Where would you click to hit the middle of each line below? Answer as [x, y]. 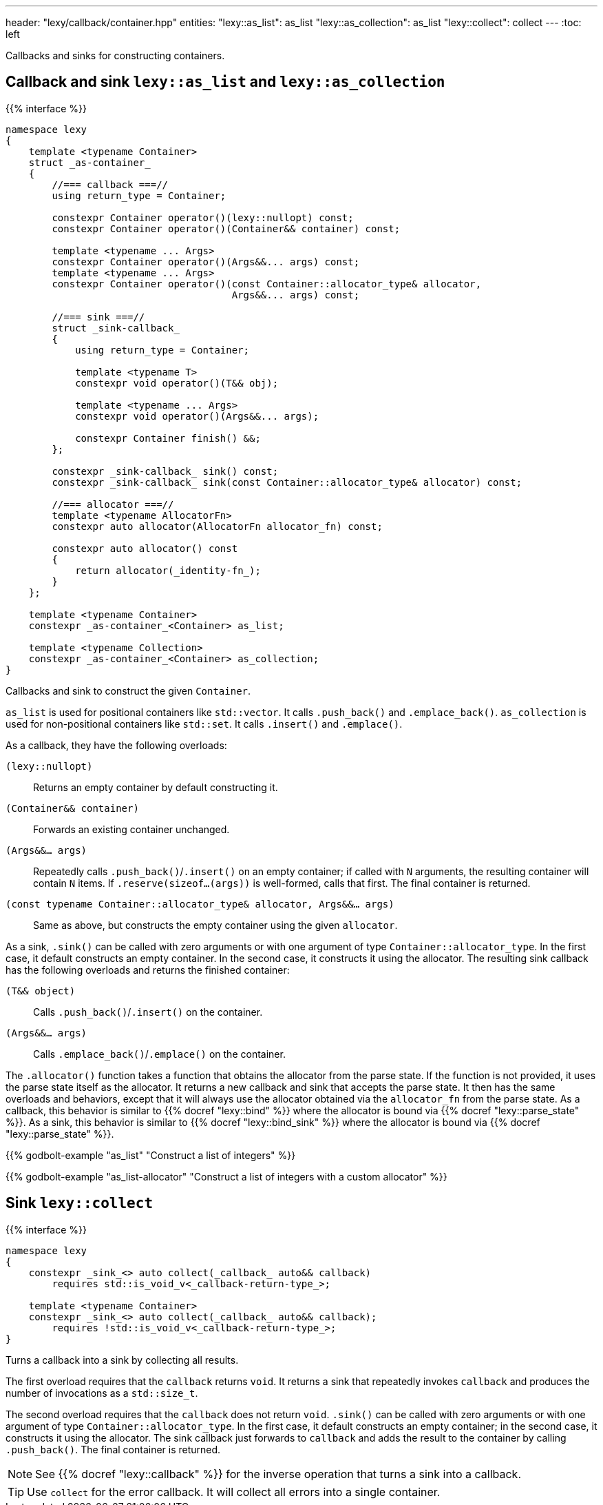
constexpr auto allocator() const [145, 548]
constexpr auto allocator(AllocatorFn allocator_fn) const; [217, 526]
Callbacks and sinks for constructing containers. [115, 55]
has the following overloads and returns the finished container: [148, 970]
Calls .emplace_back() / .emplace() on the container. [159, 1054]
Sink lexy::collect [80, 1203]
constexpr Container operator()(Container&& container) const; [226, 228]
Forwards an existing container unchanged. [131, 829]
